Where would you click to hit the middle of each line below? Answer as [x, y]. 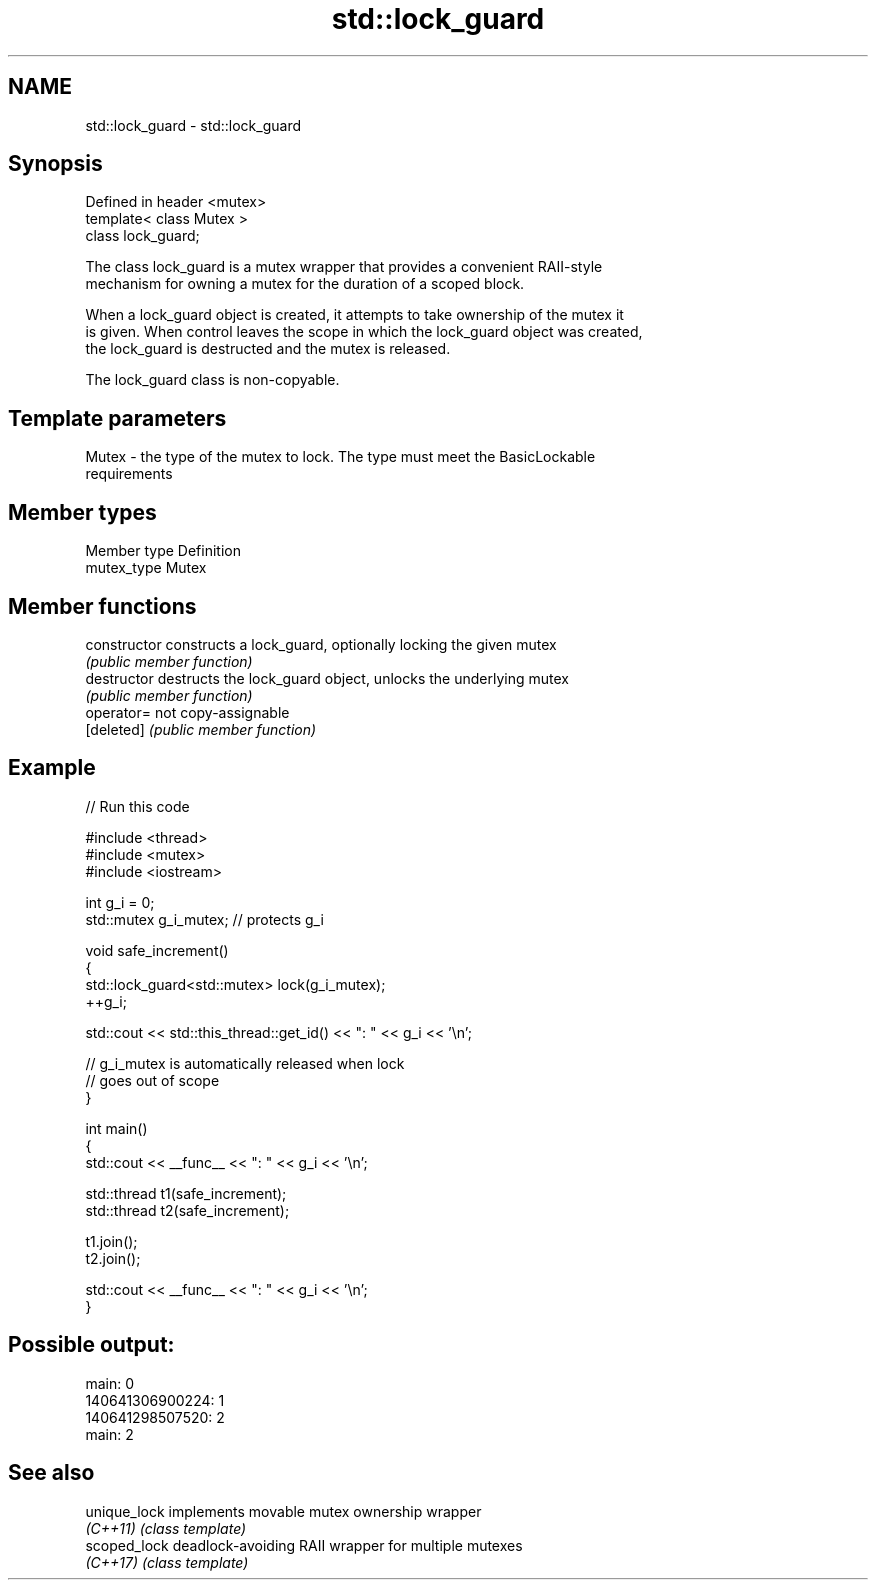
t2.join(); [113, 1258]
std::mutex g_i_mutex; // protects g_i [204, 919]
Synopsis [55, 164]
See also [51, 1473]
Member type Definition [163, 551]
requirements [129, 474]
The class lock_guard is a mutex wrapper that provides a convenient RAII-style [344, 267]
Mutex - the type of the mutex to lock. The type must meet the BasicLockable [340, 457]
